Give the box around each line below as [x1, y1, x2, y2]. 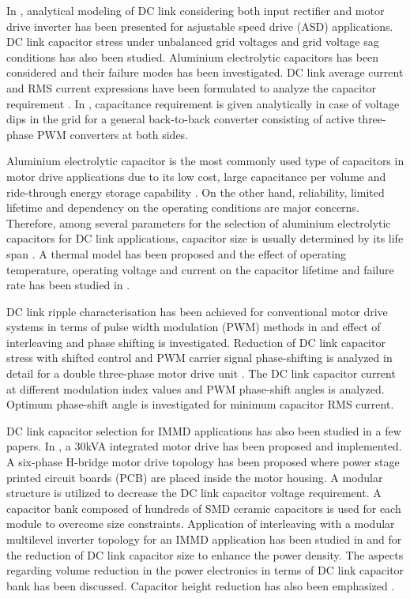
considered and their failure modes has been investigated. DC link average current [6, 64, 404, 81]
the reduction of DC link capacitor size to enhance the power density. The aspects [6, 546, 404, 563]
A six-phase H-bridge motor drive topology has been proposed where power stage [6, 454, 400, 470]
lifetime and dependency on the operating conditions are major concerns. [6, 199, 359, 216]
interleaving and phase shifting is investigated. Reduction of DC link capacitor [6, 333, 386, 350]
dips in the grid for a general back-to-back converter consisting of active [6, 111, 355, 127]
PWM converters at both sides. [36, 126, 189, 142]
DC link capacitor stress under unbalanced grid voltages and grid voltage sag [6, 33, 379, 50]
